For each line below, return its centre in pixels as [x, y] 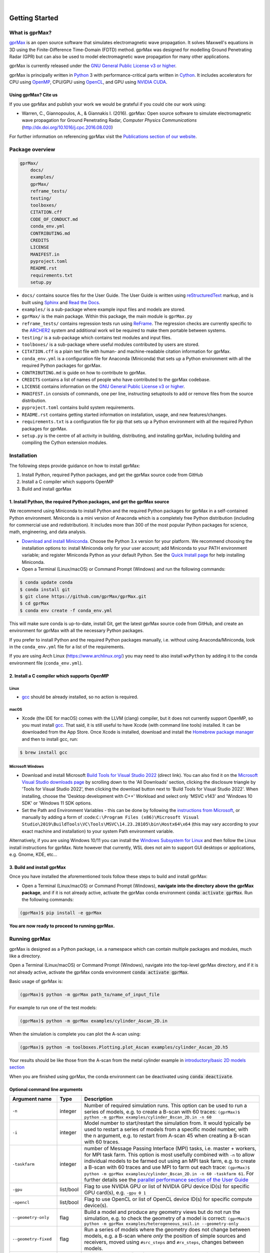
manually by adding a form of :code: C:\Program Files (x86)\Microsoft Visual [110, 817]
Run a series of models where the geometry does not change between [167, 1229]
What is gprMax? [30, 33]
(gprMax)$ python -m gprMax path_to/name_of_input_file [90, 995]
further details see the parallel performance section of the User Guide [166, 1180]
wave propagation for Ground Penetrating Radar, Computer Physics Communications [109, 120]
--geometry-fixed [32, 1239]
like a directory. [25, 956]
